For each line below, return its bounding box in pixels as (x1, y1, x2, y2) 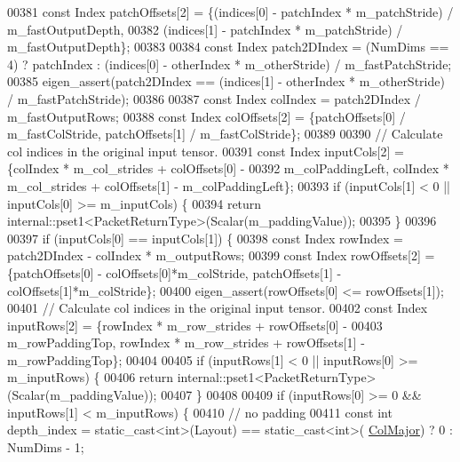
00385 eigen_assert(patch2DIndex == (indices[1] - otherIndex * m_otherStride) (7, 72, 445, 91)
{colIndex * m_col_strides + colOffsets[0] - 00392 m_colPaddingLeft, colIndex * (7, 159, 449, 178)
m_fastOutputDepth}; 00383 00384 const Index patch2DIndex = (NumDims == (7, 37, 449, 56)
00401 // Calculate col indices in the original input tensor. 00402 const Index (7, 299, 428, 317)
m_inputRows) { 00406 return (7, 368, 174, 386)
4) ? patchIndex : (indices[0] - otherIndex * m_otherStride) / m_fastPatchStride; (7, 54, 452, 73)
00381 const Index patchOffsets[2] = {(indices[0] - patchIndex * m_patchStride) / (7, 3, 454, 20)
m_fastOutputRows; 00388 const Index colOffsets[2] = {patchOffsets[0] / (7, 107, 406, 125)
